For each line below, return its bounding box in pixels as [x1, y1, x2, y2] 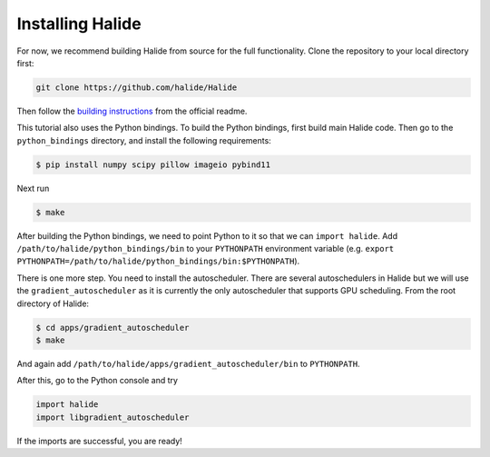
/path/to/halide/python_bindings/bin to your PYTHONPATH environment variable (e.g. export [16, 243, 395, 254]
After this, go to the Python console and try [16, 375, 179, 386]
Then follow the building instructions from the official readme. [16, 105, 248, 116]
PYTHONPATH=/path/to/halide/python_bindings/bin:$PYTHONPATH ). [16, 255, 300, 267]
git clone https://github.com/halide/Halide [35, 82, 238, 93]
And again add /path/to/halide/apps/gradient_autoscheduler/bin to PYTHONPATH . [16, 358, 360, 369]
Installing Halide [16, 14, 142, 34]
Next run [16, 183, 50, 194]
